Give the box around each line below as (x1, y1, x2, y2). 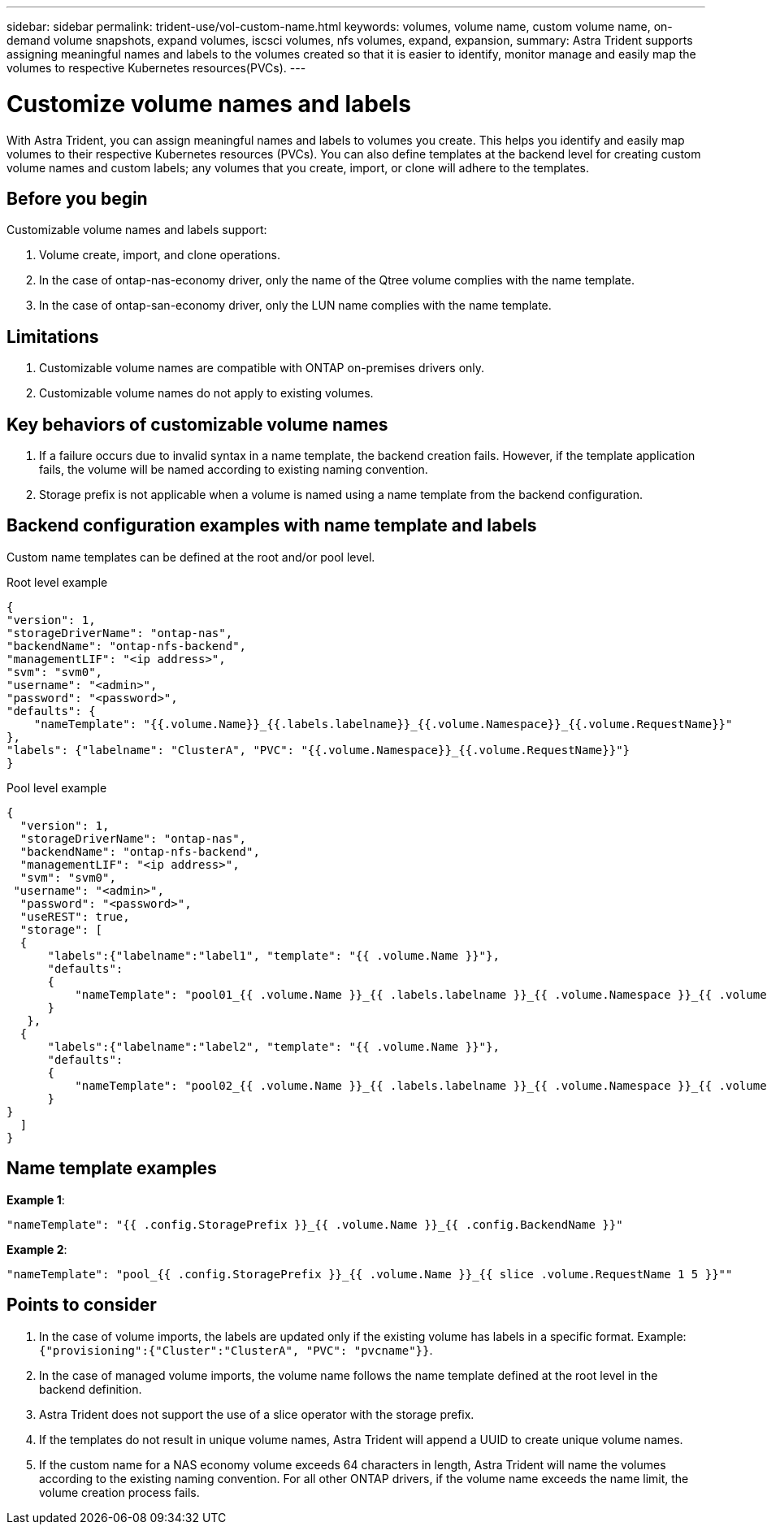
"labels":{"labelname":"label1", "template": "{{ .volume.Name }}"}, (47, 948, 500, 962)
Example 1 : (6, 1192, 65, 1207)
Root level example (6, 575, 108, 589)
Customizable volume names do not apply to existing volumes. (39, 386, 374, 401)
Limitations (6, 326, 99, 347)
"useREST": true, (19, 909, 130, 923)
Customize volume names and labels (6, 89, 411, 118)
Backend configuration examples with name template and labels (6, 515, 537, 536)
